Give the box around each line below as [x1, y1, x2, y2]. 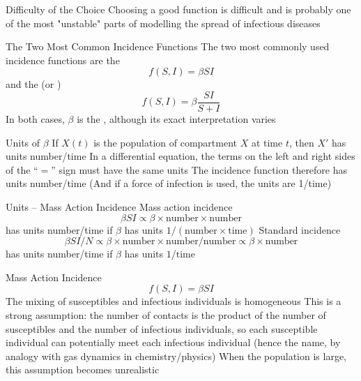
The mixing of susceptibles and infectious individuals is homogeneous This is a [6, 294, 341, 308]
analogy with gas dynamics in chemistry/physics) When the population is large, [6, 348, 347, 363]
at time [251, 135, 283, 149]
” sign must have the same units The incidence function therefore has [51, 162, 348, 177]
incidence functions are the [6, 52, 120, 67]
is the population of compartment [93, 135, 238, 149]
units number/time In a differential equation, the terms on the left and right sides [6, 149, 355, 163]
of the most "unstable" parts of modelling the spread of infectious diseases [6, 15, 321, 30]
